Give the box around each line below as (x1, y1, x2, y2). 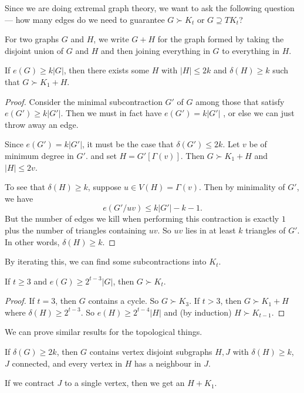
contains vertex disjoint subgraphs (89, 345, 212, 358)
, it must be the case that (82, 138, 174, 150)
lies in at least (185, 223, 236, 236)
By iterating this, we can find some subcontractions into (5, 255, 207, 267)
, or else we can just (223, 107, 295, 119)
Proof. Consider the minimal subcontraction (5, 95, 163, 107)
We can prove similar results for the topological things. (5, 326, 202, 338)
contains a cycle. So (88, 294, 159, 307)
